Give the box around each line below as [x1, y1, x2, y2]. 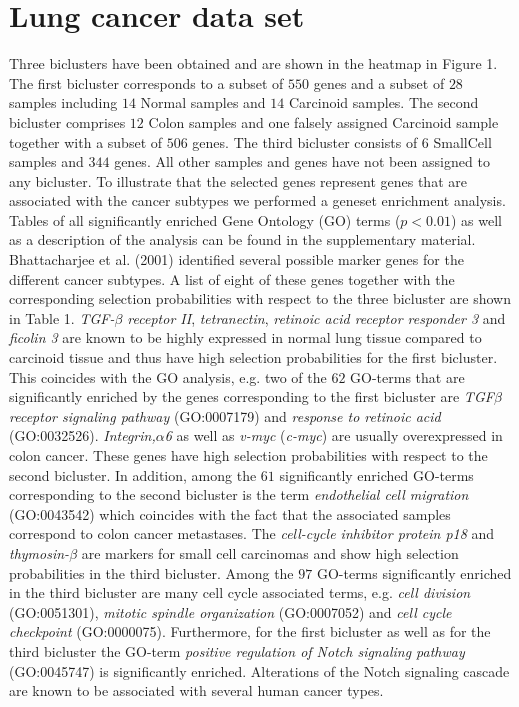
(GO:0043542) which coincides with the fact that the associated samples [9, 503, 451, 524]
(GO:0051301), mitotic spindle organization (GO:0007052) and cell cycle [9, 601, 452, 622]
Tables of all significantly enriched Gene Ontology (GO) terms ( [9, 209, 401, 230]
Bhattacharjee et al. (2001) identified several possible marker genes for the [9, 249, 464, 270]
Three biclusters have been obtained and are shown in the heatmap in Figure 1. [9, 53, 498, 74]
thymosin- [9, 542, 70, 563]
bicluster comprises [9, 111, 126, 132]
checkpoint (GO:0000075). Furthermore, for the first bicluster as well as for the [9, 621, 491, 642]
